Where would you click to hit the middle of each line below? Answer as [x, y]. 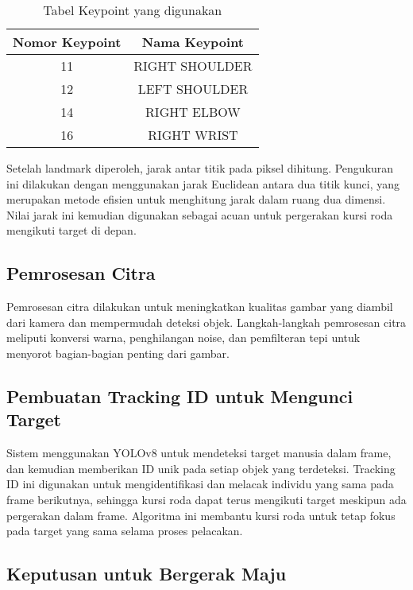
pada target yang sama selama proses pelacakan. [125, 531]
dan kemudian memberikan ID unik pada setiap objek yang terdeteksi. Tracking [201, 468]
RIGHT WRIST [193, 135]
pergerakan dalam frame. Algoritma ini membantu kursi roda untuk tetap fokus [201, 515]
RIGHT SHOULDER [193, 66]
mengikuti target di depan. [71, 230]
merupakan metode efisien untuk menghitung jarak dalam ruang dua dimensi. [196, 199]
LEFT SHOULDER [193, 89]
